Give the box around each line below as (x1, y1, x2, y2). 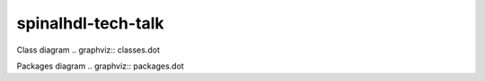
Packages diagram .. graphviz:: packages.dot (16, 61, 184, 71)
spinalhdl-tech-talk (16, 13, 165, 33)
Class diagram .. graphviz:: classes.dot (16, 45, 161, 55)
